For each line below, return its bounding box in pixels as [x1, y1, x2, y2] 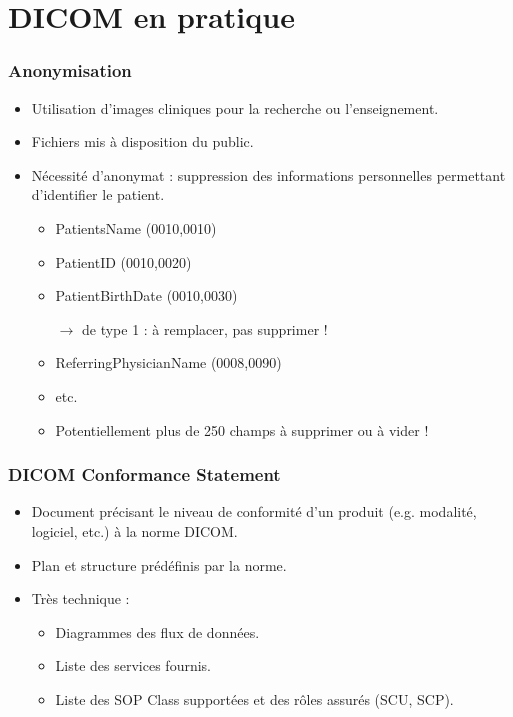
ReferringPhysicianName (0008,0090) [55, 352, 282, 373]
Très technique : [31, 588, 130, 609]
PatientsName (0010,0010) [55, 217, 217, 238]
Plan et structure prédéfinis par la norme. [31, 554, 287, 575]
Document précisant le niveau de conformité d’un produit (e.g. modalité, [31, 501, 477, 522]
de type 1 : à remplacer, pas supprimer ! [81, 318, 328, 339]
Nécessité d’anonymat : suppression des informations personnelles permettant [31, 164, 506, 185]
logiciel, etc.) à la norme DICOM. [31, 520, 238, 541]
